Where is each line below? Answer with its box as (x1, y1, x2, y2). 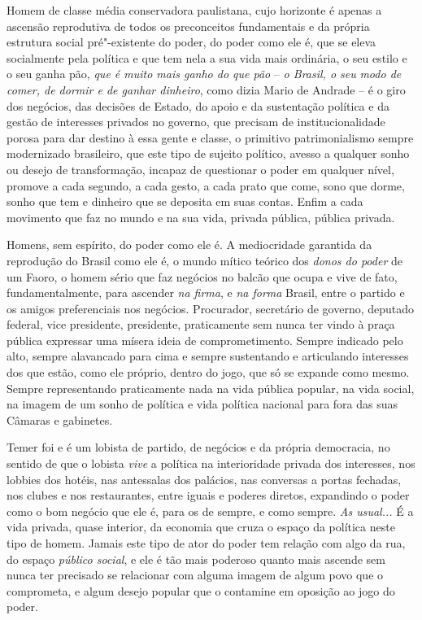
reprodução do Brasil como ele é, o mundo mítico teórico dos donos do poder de (7, 251, 402, 269)
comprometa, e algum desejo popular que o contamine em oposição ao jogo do (7, 582, 395, 599)
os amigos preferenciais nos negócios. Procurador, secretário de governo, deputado (7, 299, 415, 317)
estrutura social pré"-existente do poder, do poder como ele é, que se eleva (7, 33, 376, 50)
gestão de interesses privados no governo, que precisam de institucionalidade (7, 113, 385, 130)
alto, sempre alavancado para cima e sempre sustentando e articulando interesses (7, 347, 409, 365)
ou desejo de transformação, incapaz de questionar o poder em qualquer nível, (7, 160, 394, 177)
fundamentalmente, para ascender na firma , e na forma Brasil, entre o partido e (7, 284, 405, 301)
